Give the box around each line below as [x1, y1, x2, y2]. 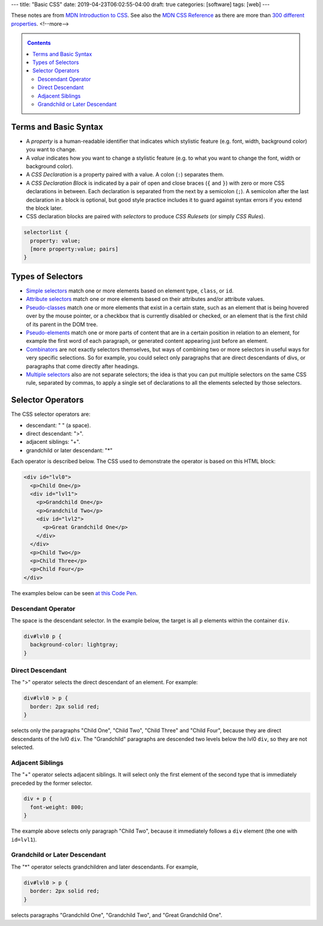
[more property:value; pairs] [30, 246, 119, 252]
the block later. [26, 204, 63, 212]
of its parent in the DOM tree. [26, 321, 98, 328]
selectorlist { [23, 229, 68, 236]
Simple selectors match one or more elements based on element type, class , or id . [26, 287, 234, 294]
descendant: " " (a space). [26, 422, 91, 429]
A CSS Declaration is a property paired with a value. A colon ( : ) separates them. [26, 171, 224, 178]
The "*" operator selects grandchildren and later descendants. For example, [11, 863, 199, 870]
